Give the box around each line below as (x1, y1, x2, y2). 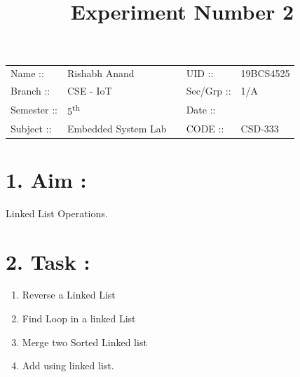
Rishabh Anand (67, 66, 135, 81)
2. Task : (6, 247, 90, 275)
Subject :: (11, 121, 52, 135)
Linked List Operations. (6, 205, 108, 220)
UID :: (186, 66, 214, 81)
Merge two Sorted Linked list (22, 334, 147, 349)
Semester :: (11, 102, 57, 116)
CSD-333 (240, 121, 279, 135)
